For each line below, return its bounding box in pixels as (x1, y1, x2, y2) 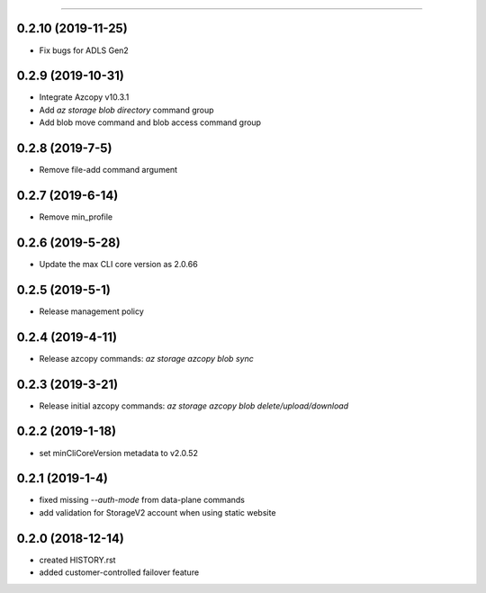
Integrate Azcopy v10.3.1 (39, 92, 130, 103)
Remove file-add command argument (39, 165, 178, 175)
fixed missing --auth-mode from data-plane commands (39, 495, 245, 506)
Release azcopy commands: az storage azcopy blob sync (39, 353, 254, 364)
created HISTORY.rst (39, 554, 116, 565)
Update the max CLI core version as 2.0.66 (39, 258, 198, 269)
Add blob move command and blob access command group (39, 117, 261, 128)
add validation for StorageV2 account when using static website (39, 507, 276, 517)
